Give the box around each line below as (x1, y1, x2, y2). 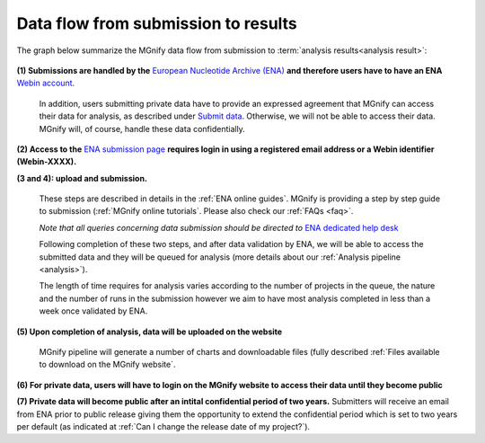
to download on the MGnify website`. (39, 359, 176, 370)
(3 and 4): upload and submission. (16, 173, 148, 183)
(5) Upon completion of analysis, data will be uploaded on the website (16, 326, 283, 337)
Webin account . (16, 77, 75, 89)
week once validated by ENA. (39, 306, 148, 316)
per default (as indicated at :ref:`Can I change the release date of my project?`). (16, 421, 310, 431)
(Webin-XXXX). (16, 156, 77, 167)
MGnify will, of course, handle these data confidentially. (39, 123, 246, 134)
